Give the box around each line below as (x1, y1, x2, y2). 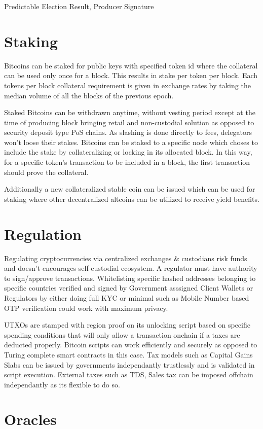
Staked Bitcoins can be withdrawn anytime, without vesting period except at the (4, 107, 255, 118)
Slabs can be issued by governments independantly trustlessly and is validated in (4, 359, 255, 370)
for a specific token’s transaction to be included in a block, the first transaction (4, 157, 250, 167)
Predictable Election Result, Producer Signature (4, 1, 154, 11)
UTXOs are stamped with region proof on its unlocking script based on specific (4, 319, 250, 330)
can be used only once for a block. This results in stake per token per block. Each (4, 70, 258, 81)
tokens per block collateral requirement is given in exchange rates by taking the (4, 80, 251, 90)
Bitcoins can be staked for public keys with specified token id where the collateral (4, 60, 258, 70)
